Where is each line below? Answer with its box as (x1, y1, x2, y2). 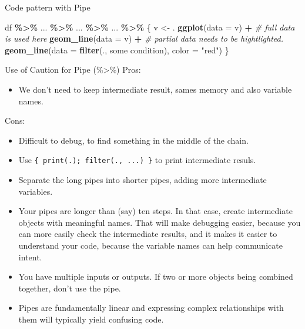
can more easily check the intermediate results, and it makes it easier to (18, 228, 277, 240)
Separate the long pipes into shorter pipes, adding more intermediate (18, 174, 267, 185)
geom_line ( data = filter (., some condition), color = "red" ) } (5, 43, 229, 56)
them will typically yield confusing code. (18, 313, 164, 325)
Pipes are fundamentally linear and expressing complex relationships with (18, 301, 284, 314)
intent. (18, 250, 42, 263)
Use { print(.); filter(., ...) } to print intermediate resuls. (18, 154, 256, 166)
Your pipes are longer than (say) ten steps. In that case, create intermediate (18, 205, 293, 217)
